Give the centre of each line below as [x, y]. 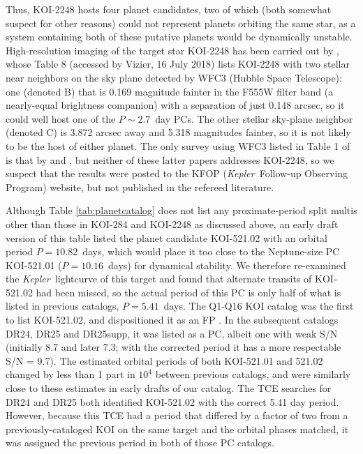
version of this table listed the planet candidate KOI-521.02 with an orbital [166, 237]
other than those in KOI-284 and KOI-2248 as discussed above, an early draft [172, 224]
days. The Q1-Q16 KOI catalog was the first [259, 306]
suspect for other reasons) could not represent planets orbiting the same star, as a [181, 23]
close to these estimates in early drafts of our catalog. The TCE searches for [169, 388]
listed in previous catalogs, [62, 306]
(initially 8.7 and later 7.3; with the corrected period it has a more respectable [173, 347]
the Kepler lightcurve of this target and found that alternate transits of [159, 279]
